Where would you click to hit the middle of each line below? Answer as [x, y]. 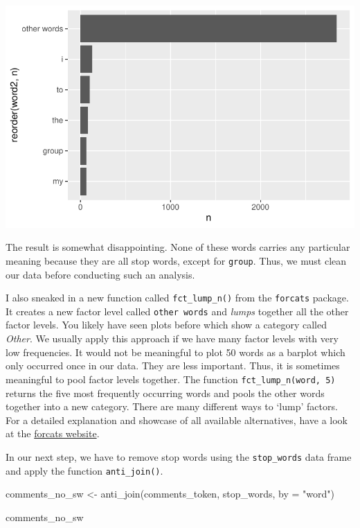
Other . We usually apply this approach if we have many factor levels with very [172, 338]
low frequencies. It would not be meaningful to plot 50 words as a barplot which [175, 352]
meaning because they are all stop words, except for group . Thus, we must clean [176, 260]
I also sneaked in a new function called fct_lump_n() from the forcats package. [177, 298]
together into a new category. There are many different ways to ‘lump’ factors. [172, 406]
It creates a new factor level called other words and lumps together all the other [177, 311]
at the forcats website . [53, 433]
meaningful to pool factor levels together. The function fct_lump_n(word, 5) [171, 379]
